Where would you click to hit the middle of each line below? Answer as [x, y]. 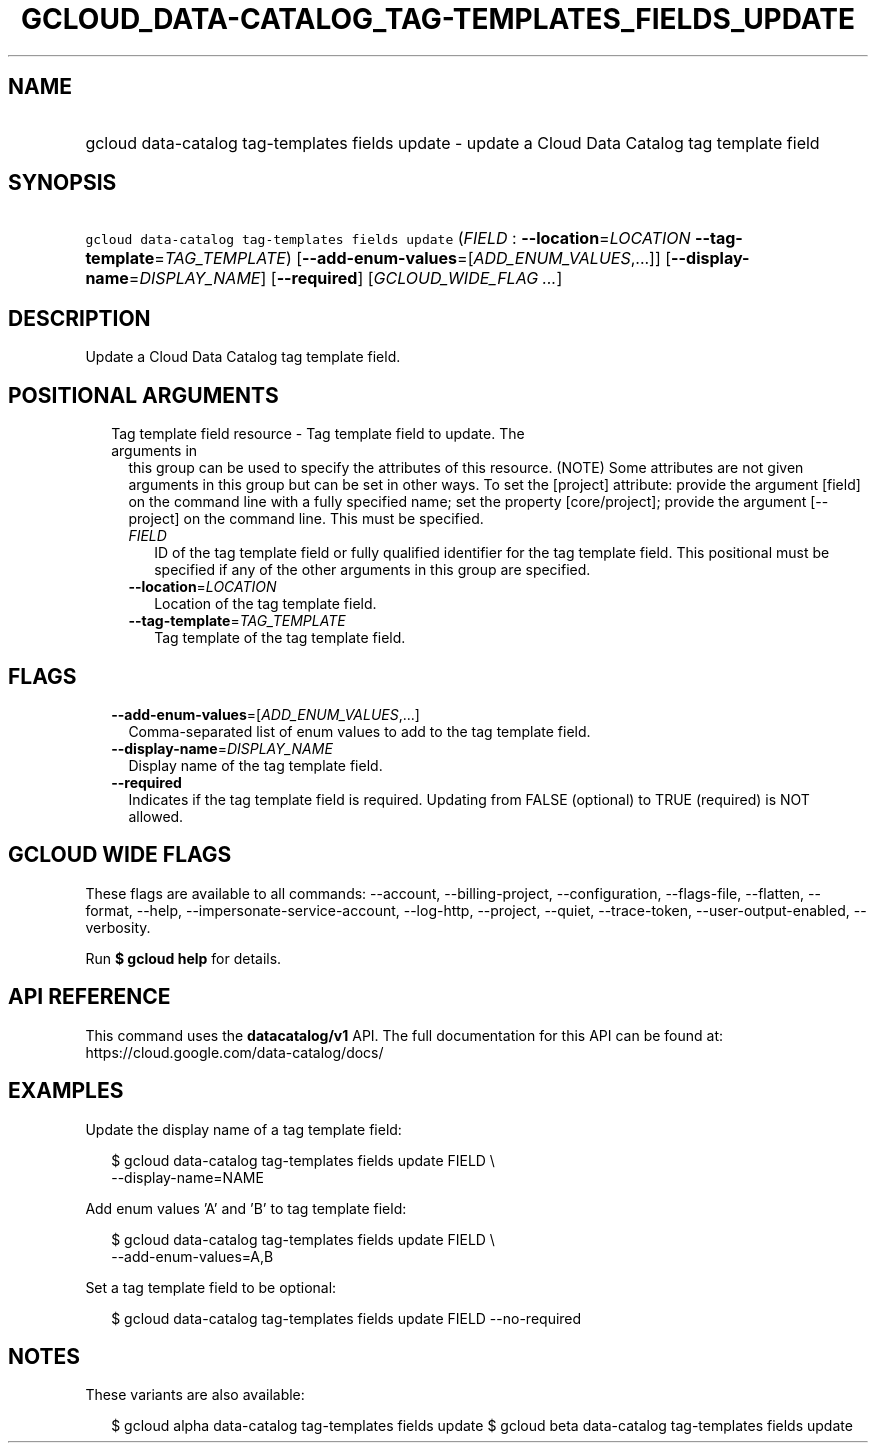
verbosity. [118, 927]
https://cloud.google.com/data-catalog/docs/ [234, 1052]
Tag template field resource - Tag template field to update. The [318, 434]
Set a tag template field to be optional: [211, 1287]
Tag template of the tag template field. [280, 638]
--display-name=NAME [187, 1177]
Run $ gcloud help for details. [183, 958]
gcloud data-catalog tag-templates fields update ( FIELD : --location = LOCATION [388, 238]
